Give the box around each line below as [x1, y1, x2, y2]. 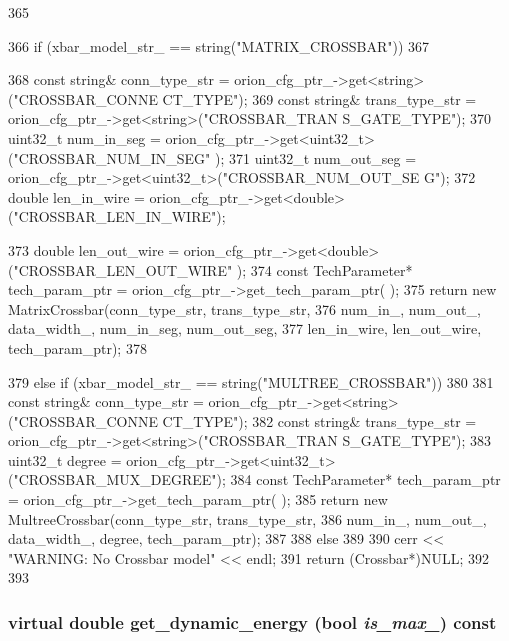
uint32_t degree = [8, 449, 122, 470]
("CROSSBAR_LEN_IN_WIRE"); [8, 206, 226, 227]
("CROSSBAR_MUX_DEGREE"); [8, 469, 226, 490]
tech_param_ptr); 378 [8, 337, 147, 358]
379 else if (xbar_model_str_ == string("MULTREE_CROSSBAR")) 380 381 [8, 371, 494, 392]
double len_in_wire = [8, 186, 145, 207]
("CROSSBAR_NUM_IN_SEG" [8, 147, 211, 168]
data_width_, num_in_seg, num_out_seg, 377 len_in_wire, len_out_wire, [8, 318, 482, 339]
